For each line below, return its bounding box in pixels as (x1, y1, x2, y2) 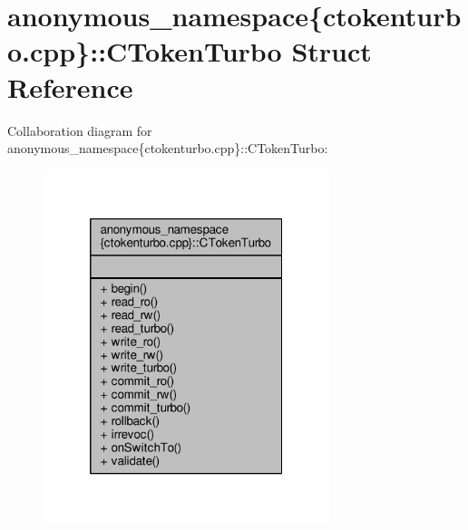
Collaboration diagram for (7, 120, 152, 140)
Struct (291, 33, 372, 70)
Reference (7, 68, 133, 105)
